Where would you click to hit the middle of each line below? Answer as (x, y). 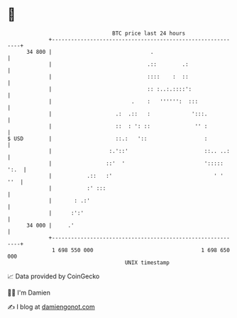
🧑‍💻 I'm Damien (29, 293)
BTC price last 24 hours (149, 33)
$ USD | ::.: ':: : (108, 138)
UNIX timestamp (147, 262)
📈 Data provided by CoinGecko (54, 276)
